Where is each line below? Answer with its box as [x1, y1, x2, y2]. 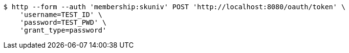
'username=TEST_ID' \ [20, 11, 103, 18]
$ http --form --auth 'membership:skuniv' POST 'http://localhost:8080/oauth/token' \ [3, 3, 346, 11]
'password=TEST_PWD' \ [20, 18, 107, 26]
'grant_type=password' [20, 26, 107, 34]
